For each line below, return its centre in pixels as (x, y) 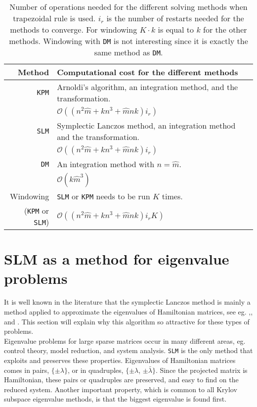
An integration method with (106, 164)
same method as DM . (128, 52)
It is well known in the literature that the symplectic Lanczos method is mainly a (127, 302)
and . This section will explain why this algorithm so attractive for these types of (127, 321)
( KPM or (37, 210)
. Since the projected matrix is (201, 370)
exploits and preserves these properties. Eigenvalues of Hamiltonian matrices (120, 360)
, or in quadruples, (95, 370)
